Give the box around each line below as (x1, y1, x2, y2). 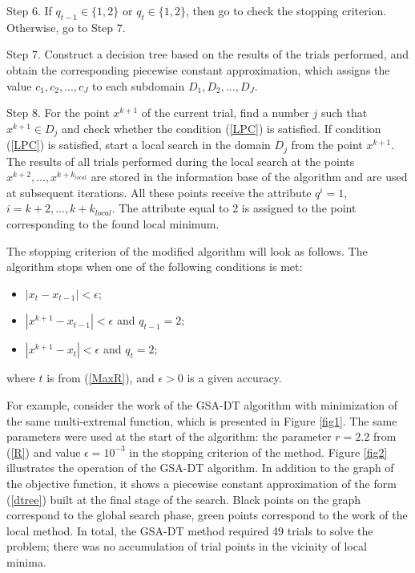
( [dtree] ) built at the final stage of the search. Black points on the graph (6, 490, 361, 507)
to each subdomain (92, 77, 185, 94)
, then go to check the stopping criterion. (186, 2, 387, 18)
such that (320, 104, 368, 121)
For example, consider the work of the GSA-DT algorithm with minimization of (6, 397, 398, 414)
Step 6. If (6, 2, 52, 18)
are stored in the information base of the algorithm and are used (91, 168, 408, 185)
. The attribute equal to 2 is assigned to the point (111, 200, 357, 216)
